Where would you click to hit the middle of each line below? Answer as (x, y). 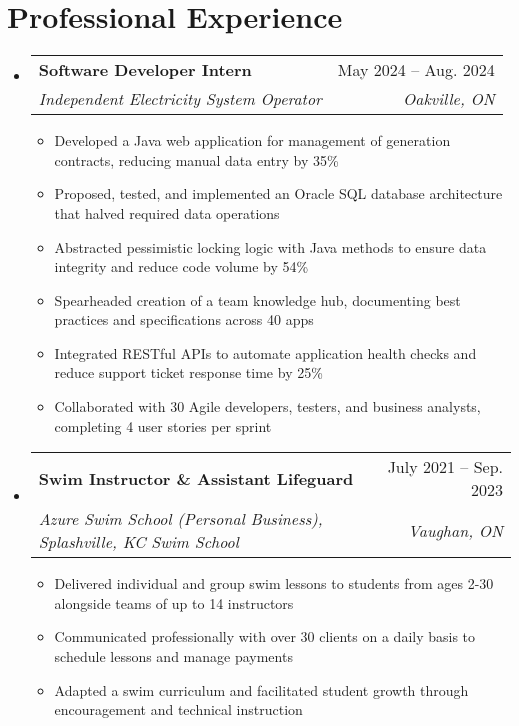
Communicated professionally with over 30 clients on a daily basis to (265, 636)
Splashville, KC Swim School (138, 542)
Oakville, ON (449, 99)
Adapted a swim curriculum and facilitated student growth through (261, 689)
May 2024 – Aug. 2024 (416, 70)
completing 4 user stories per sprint (163, 425)
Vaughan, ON (455, 530)
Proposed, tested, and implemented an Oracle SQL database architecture (278, 193)
